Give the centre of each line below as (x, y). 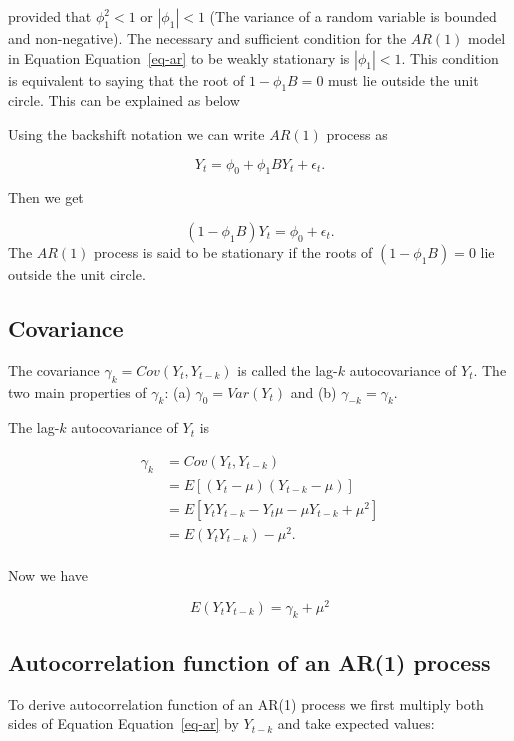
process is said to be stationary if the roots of (233, 251)
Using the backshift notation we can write (136, 133)
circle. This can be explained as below (124, 100)
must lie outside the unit (403, 79)
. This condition (450, 57)
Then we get (46, 197)
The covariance (54, 369)
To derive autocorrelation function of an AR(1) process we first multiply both (246, 703)
